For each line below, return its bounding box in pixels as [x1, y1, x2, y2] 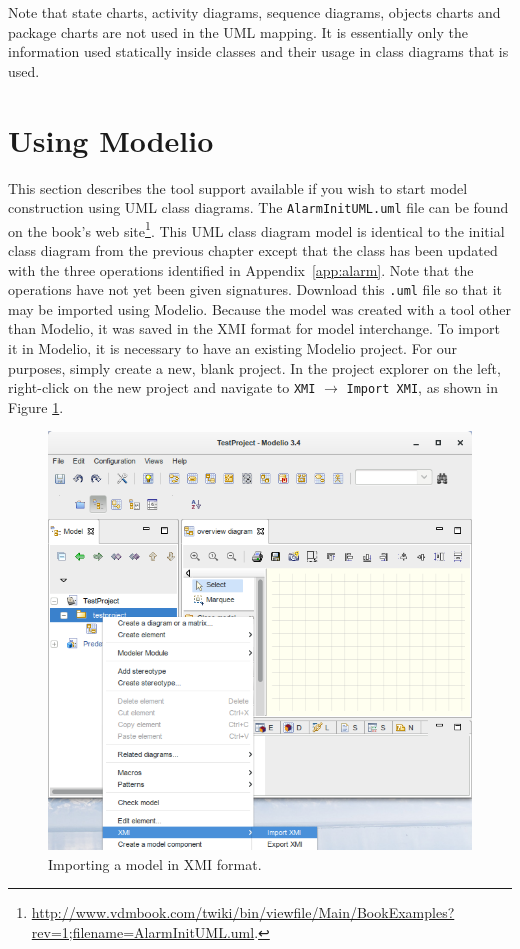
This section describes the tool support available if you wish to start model [8, 177, 468, 198]
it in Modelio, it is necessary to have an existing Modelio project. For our [8, 338, 458, 359]
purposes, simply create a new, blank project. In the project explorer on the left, [8, 357, 501, 378]
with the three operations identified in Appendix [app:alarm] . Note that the [8, 259, 474, 280]
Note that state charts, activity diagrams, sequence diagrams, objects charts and [8, 2, 501, 22]
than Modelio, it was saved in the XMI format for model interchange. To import [8, 318, 500, 339]
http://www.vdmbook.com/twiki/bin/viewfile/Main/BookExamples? [31, 902, 455, 923]
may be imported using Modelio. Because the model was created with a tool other [8, 298, 511, 319]
